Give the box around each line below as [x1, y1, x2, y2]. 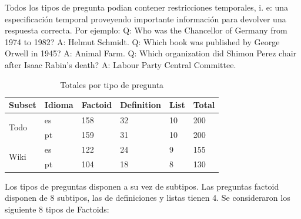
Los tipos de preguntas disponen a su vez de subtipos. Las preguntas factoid [5, 180, 279, 192]
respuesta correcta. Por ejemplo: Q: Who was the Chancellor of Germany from [5, 24, 287, 36]
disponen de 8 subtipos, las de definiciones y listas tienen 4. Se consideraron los [5, 191, 290, 204]
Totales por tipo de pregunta [60, 78, 164, 90]
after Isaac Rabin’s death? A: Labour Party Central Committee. [5, 58, 236, 70]
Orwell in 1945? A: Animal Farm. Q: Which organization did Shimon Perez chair [5, 47, 297, 59]
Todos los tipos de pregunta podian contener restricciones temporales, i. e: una [5, 1, 289, 13]
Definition [120, 99, 161, 111]
